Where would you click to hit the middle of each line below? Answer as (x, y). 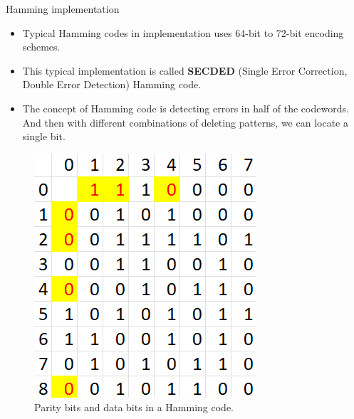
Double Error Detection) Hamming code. (112, 84)
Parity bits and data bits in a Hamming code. (134, 407)
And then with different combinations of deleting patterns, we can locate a (185, 122)
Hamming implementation (63, 9)
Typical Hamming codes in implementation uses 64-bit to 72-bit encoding (183, 32)
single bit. (44, 136)
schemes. (41, 47)
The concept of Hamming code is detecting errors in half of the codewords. (186, 108)
